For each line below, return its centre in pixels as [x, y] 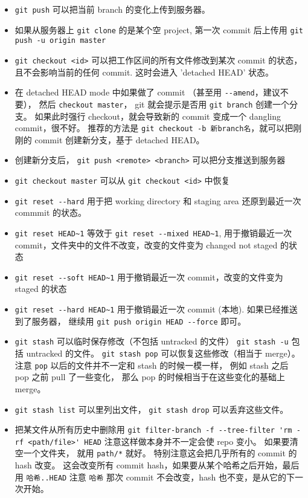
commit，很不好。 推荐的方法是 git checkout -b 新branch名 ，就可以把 [154, 128]
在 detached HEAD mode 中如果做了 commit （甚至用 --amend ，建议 [147, 92]
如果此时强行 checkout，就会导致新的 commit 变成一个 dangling [158, 116]
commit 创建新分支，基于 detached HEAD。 [120, 139]
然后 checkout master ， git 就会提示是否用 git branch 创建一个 [164, 104]
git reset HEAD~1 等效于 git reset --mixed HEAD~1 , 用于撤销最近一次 [153, 232]
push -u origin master [60, 41]
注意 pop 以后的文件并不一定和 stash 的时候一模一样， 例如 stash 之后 [152, 365]
